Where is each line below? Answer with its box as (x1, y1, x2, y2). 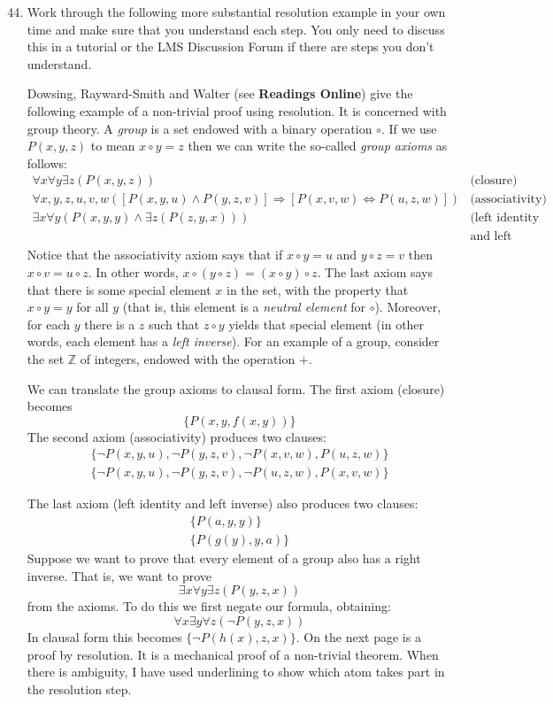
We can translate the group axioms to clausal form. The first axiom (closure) (27, 379, 445, 398)
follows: (27, 153, 67, 172)
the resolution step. (27, 679, 132, 698)
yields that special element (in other (228, 314, 425, 333)
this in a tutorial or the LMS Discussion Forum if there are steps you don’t (27, 37, 434, 56)
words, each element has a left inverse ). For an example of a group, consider (27, 332, 440, 351)
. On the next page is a (296, 627, 421, 646)
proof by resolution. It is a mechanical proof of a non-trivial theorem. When (27, 645, 439, 663)
